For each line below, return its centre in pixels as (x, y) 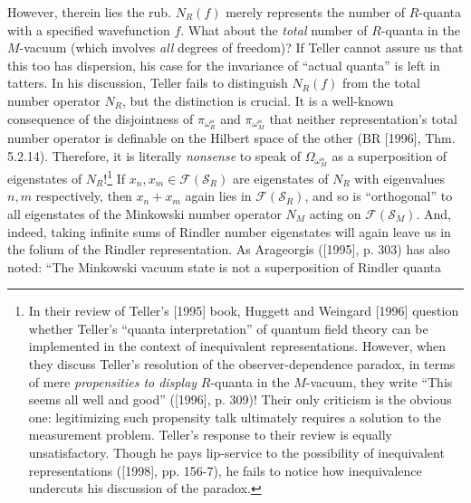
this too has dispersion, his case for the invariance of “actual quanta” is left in (224, 65)
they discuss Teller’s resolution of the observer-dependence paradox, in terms (242, 364)
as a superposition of (389, 155)
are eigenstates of (280, 178)
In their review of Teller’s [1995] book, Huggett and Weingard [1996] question (244, 311)
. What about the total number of (274, 29)
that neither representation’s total (363, 118)
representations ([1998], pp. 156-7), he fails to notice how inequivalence (225, 470)
